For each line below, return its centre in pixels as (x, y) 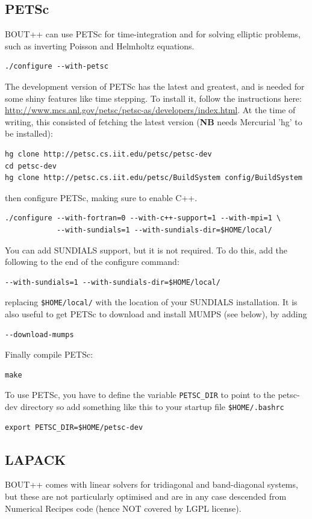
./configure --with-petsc (57, 67)
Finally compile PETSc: (49, 354)
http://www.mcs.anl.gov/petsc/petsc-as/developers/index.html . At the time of (150, 110)
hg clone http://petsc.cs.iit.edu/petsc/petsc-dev (108, 154)
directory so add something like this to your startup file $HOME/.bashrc (152, 406)
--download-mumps (39, 334)
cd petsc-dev (31, 166)
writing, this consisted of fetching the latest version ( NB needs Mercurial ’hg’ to (154, 121)
